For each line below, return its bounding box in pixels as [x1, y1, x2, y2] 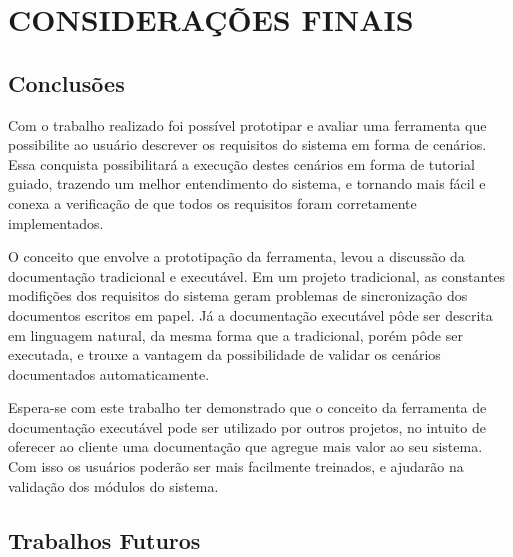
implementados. [8, 212, 104, 233]
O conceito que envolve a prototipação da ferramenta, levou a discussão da [8, 246, 465, 267]
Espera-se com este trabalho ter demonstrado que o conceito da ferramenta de [8, 397, 487, 418]
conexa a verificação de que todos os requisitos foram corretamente [8, 192, 417, 213]
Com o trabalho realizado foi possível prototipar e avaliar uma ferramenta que [8, 114, 487, 135]
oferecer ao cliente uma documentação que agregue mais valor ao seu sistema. [8, 436, 483, 457]
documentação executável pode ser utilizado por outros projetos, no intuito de [8, 416, 486, 437]
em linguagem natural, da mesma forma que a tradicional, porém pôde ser [8, 324, 463, 345]
